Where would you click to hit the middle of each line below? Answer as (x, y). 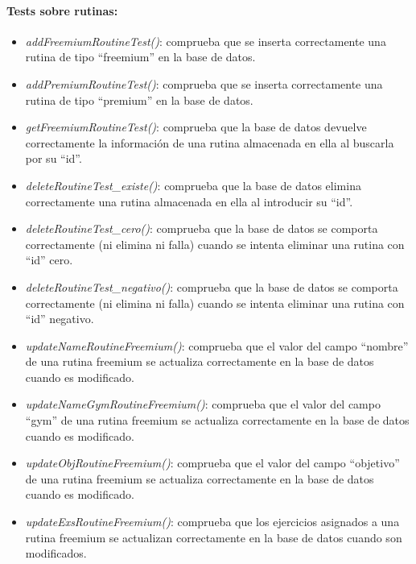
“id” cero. (49, 260)
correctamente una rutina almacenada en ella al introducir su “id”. (189, 201)
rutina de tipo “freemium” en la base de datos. (140, 57)
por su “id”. (54, 158)
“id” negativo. (60, 319)
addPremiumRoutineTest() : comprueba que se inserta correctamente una (204, 83)
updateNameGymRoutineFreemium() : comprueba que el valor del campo (203, 404)
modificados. (56, 553)
